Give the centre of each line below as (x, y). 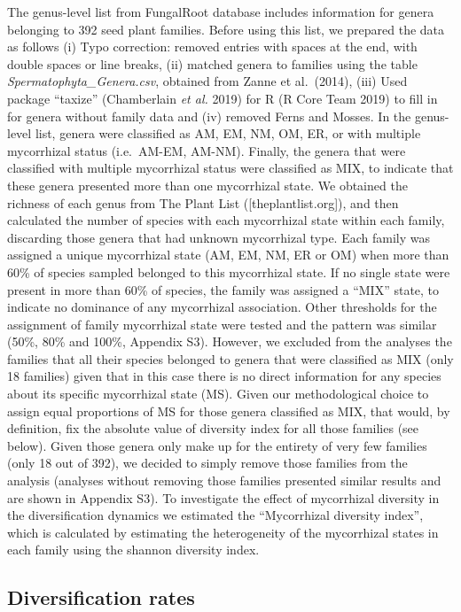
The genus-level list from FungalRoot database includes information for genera (221, 12)
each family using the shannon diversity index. (133, 550)
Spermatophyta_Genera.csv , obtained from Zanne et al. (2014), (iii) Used (207, 81)
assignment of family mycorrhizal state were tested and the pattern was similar (222, 324)
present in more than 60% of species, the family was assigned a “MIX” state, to (223, 289)
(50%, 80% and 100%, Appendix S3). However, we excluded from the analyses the (230, 341)
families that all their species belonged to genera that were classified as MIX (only (230, 358)
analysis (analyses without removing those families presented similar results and (224, 480)
